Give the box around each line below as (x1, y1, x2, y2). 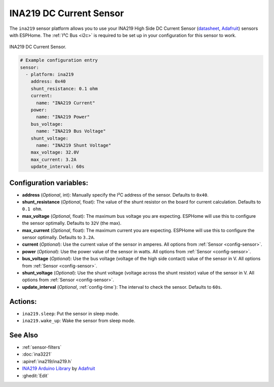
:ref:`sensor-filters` (22, 344, 62, 350)
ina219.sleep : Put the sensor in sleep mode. (22, 311, 119, 317)
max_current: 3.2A (30, 157, 77, 162)
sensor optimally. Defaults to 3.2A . (22, 235, 95, 241)
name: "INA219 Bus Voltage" (36, 128, 106, 134)
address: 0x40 (30, 79, 66, 85)
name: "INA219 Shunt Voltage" (36, 142, 112, 148)
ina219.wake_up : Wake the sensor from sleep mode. (22, 318, 135, 324)
